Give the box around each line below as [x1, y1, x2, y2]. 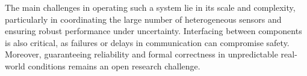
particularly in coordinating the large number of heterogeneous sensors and [5, 13, 282, 25]
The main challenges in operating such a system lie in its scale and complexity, [5, 1, 296, 13]
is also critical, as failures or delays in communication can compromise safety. [5, 36, 290, 48]
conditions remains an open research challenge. [28, 59, 200, 72]
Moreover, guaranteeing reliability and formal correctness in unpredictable [5, 48, 278, 60]
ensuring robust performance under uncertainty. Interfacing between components [5, 25, 302, 37]
